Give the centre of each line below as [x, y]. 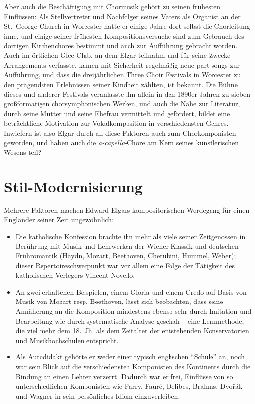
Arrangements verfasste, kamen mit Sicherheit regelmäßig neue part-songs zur [122, 65]
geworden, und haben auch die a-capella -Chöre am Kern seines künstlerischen [121, 142]
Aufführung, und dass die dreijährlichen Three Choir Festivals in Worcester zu [123, 75]
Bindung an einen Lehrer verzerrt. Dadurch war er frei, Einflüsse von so [124, 376]
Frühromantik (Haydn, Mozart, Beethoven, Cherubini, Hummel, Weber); [126, 255]
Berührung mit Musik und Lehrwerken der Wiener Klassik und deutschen [127, 246]
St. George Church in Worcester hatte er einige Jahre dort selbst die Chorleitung [127, 26]
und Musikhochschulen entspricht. [67, 340]
